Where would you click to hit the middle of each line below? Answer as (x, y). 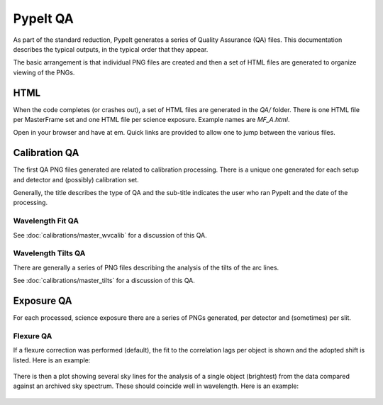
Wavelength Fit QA (46, 221)
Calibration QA (46, 153)
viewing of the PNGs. (44, 72)
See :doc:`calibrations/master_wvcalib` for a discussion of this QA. (110, 235)
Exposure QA (43, 300)
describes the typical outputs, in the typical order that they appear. (111, 49)
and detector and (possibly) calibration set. (76, 179)
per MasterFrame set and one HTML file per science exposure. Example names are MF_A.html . (151, 120)
